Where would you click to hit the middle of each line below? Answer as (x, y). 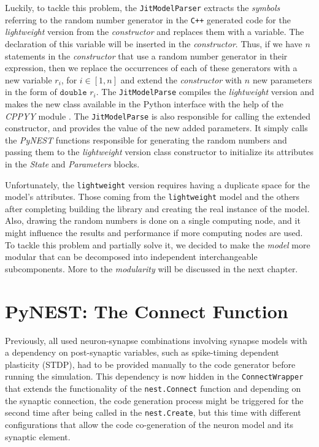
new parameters (282, 79)
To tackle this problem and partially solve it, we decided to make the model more (158, 244)
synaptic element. (38, 436)
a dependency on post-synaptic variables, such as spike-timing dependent (142, 352)
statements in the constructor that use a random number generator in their (146, 55)
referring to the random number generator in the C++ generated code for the (148, 19)
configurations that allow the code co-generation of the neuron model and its (149, 424)
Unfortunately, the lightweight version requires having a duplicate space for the (157, 184)
